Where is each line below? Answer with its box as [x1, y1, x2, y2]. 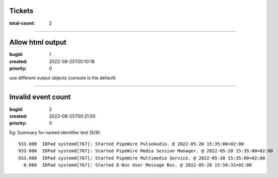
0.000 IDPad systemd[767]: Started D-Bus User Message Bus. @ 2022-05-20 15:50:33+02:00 [23, 162, 252, 168]
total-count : [9, 20, 35, 26]
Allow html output [9, 38, 66, 47]
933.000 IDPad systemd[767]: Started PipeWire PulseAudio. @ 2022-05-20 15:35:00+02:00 [18, 141, 244, 147]
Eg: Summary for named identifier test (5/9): [9, 129, 101, 135]
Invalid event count [9, 93, 71, 102]
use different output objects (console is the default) [9, 74, 116, 80]
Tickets [9, 7, 34, 15]
